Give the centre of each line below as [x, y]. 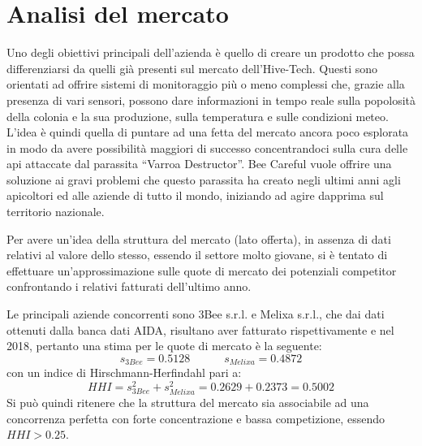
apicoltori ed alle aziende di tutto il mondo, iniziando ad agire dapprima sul [195, 195]
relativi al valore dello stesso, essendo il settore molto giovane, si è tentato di [197, 255]
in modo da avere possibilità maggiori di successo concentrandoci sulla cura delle [207, 147]
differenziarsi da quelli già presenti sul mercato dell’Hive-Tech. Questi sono [192, 68]
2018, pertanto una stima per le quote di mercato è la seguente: [164, 346]
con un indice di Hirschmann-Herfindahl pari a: [124, 372]
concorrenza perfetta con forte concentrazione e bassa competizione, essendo [196, 418]
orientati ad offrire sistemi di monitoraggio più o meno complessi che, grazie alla [206, 84]
